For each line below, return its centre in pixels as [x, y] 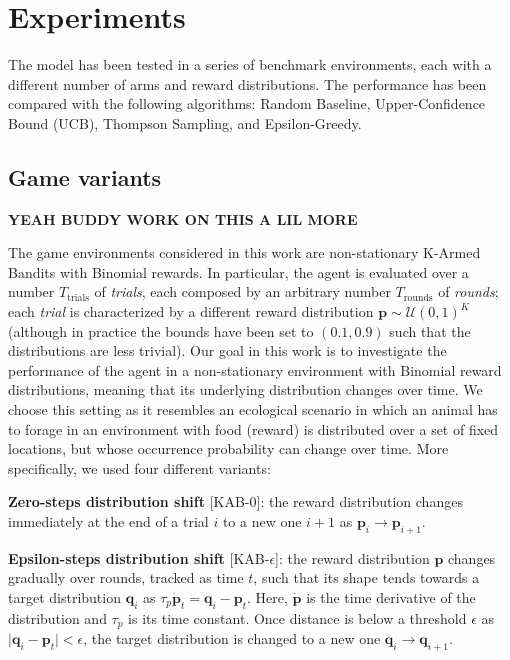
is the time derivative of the [391, 597]
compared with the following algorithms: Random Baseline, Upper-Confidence [247, 103]
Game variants [85, 176]
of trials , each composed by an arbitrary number [242, 291]
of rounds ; [468, 291]
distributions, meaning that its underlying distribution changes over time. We [245, 389]
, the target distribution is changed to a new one [232, 638]
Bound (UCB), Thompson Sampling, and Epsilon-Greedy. [185, 122]
